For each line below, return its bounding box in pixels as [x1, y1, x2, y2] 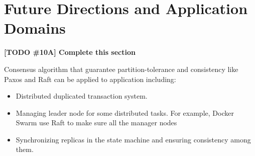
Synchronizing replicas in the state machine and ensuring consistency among [16, 134, 251, 144]
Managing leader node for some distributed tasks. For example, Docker [16, 107, 234, 118]
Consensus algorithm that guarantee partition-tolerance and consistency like [4, 63, 238, 74]
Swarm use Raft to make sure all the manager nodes [16, 117, 177, 128]
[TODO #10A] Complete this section [4, 47, 136, 57]
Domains [4, 18, 66, 38]
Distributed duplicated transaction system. [16, 91, 148, 101]
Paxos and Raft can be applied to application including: [4, 73, 176, 84]
